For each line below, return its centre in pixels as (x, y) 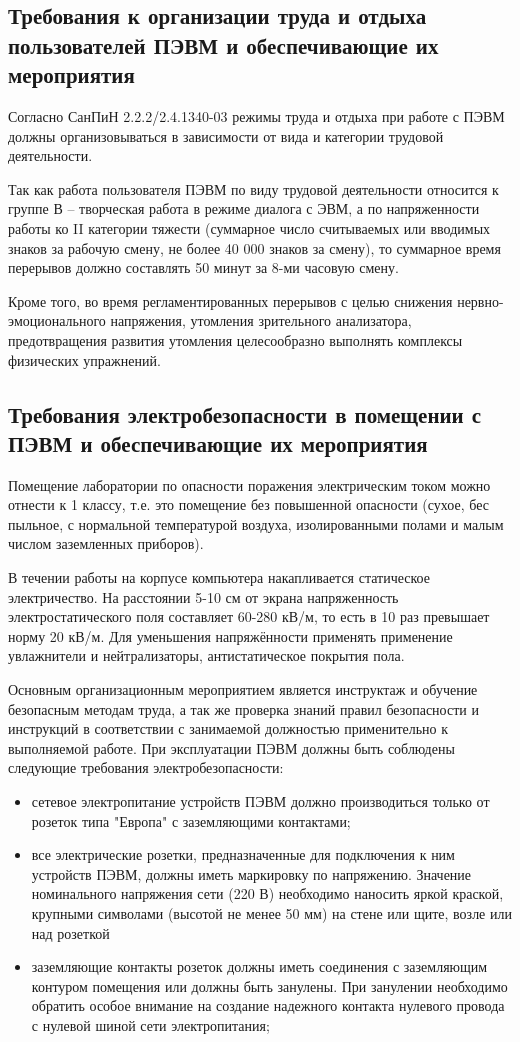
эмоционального (57, 320)
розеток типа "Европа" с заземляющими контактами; (191, 820)
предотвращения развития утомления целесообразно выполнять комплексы (235, 339)
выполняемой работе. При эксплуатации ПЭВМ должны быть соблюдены (231, 747)
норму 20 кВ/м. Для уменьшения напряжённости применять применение (230, 635)
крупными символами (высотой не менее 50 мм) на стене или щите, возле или (271, 912)
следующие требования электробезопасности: (146, 767)
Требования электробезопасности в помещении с (245, 413)
